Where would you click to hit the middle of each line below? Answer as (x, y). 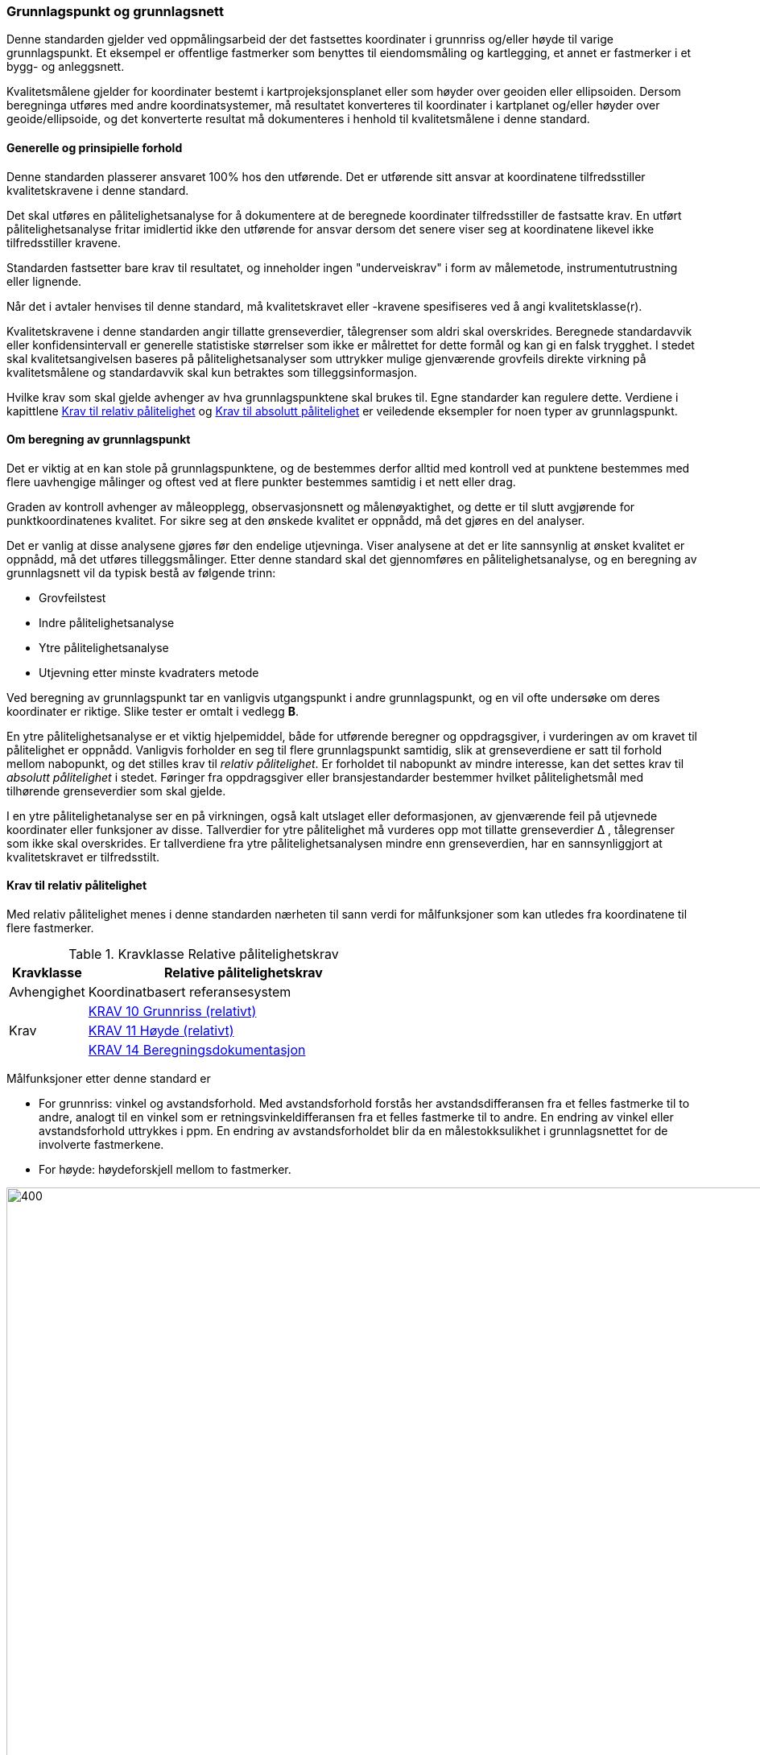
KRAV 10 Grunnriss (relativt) (172, 1012)
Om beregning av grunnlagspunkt (99, 440)
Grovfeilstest (72, 597)
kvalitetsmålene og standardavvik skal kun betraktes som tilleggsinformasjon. (212, 372)
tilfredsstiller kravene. (64, 242)
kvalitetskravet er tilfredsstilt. (83, 857)
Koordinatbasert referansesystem (190, 992)
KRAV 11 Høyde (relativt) (161, 1031)
